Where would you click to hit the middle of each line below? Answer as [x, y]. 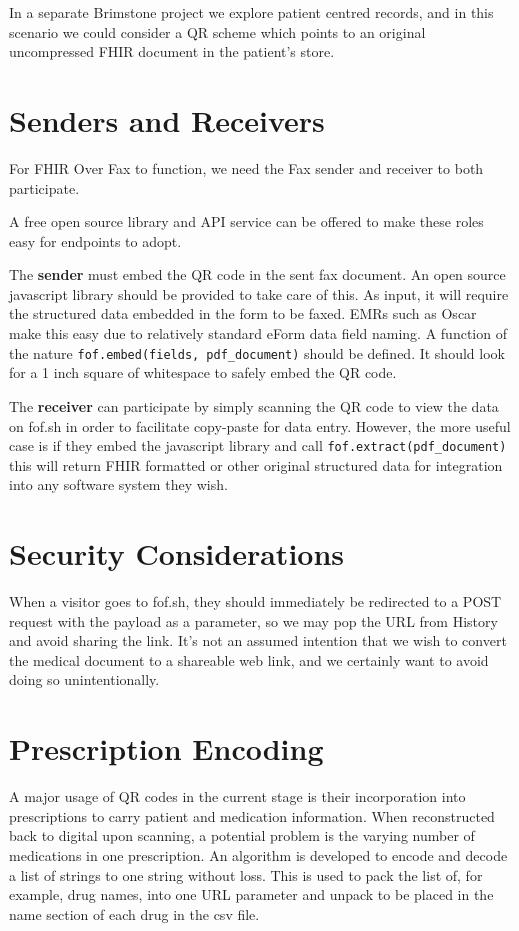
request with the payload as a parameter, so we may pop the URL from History [253, 620]
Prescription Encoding [166, 748]
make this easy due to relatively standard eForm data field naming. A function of [258, 333]
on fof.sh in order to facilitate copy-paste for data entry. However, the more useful [260, 425]
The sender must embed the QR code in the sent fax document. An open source [257, 274]
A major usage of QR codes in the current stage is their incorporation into [237, 796]
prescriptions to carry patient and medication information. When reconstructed [252, 815]
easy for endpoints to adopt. [95, 240]
